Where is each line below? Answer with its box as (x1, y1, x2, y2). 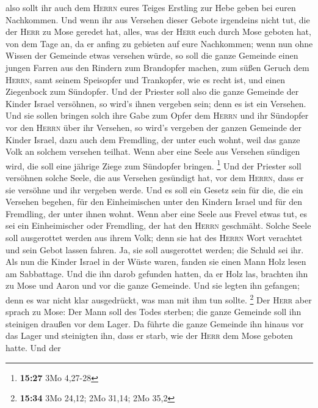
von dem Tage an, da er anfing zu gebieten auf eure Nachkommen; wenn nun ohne (5, 37, 313, 50)
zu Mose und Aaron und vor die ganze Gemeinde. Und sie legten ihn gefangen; (5, 279, 300, 292)
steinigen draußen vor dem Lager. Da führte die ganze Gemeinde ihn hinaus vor (5, 317, 304, 330)
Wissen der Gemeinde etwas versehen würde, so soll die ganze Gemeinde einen (5, 49, 298, 62)
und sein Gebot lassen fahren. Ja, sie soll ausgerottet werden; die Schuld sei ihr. (5, 243, 304, 256)
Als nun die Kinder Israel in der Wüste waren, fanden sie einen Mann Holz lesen (5, 255, 306, 268)
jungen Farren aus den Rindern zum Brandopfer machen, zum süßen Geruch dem (5, 61, 309, 73)
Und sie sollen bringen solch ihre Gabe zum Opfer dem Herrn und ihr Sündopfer (5, 109, 309, 122)
